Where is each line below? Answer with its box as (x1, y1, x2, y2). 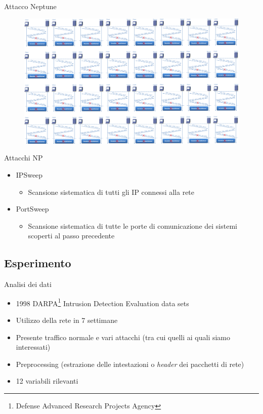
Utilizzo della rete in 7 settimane (16, 314, 118, 325)
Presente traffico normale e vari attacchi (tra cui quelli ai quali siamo (16, 332, 231, 342)
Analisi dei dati (4, 279, 52, 289)
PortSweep (16, 203, 49, 214)
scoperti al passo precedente (28, 230, 115, 241)
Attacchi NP (4, 152, 43, 163)
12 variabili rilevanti (16, 376, 78, 386)
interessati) (16, 342, 51, 352)
